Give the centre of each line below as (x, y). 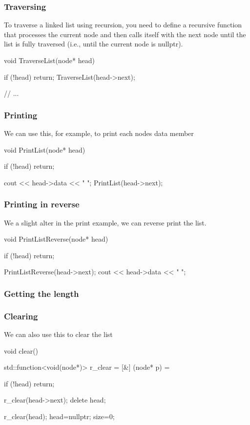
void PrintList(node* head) (45, 149)
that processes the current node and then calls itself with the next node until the (125, 34)
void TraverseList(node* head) (49, 60)
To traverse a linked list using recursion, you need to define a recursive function (123, 25)
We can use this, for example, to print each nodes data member (99, 133)
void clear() (21, 350)
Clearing (21, 316)
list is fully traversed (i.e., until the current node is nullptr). (94, 44)
